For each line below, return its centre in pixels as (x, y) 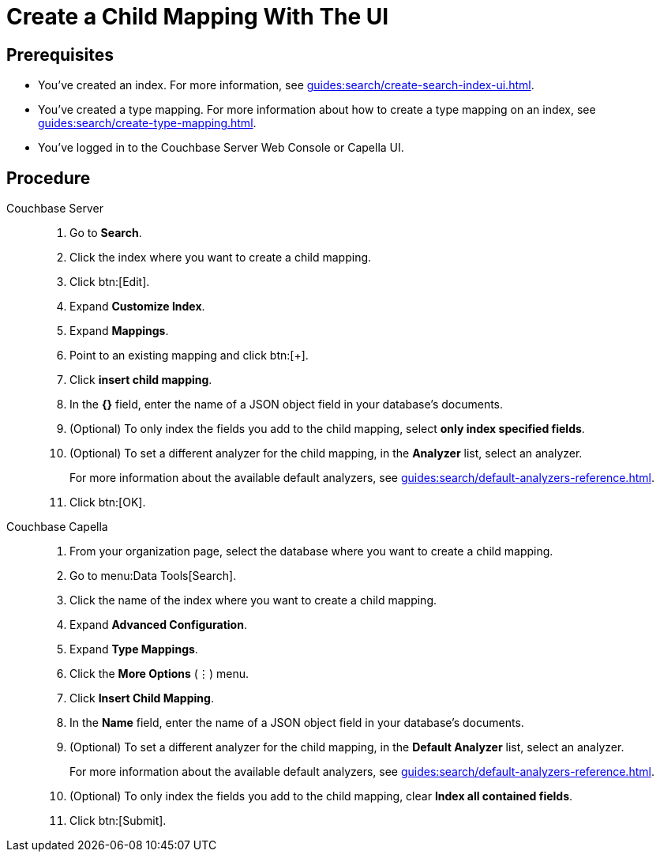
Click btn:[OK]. (108, 502)
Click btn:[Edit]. (110, 282)
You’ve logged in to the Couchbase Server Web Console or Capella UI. (221, 148)
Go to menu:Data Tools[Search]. (153, 576)
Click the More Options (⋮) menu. (159, 674)
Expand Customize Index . (137, 307)
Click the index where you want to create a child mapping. (221, 258)
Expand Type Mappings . (134, 649)
